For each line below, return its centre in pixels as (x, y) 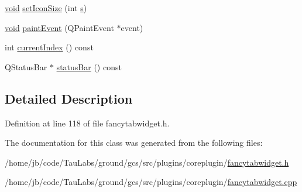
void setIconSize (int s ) (46, 8)
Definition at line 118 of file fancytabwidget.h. (87, 123)
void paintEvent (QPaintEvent (59, 27)
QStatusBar (26, 66)
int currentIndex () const (49, 47)
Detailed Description (69, 98)
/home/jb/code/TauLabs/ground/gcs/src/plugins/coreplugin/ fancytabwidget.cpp (151, 182)
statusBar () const (89, 66)
